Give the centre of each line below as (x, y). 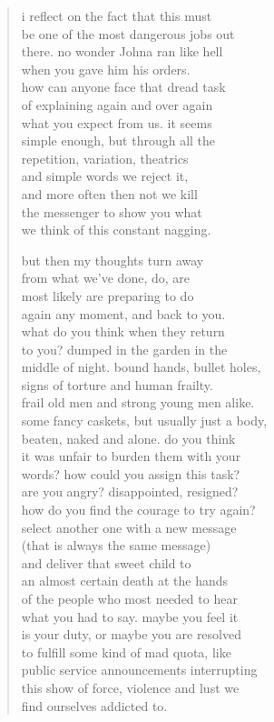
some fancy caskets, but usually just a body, (144, 421)
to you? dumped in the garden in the (124, 349)
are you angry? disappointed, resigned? (130, 491)
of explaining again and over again (117, 104)
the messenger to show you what (112, 211)
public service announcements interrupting (139, 670)
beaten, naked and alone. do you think (128, 438)
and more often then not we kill (109, 193)
